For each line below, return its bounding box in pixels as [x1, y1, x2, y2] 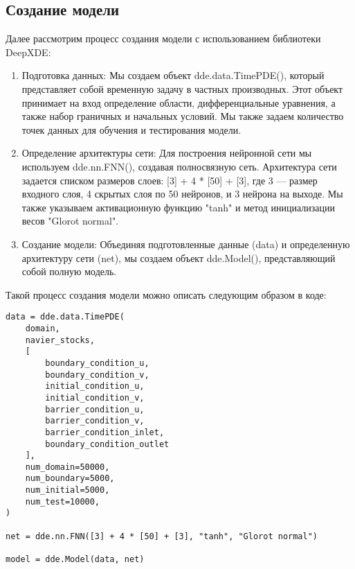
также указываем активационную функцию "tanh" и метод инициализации [21, 200, 336, 214]
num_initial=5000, [25, 485, 110, 496]
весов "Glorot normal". [21, 213, 119, 228]
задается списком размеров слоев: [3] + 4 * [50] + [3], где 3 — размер [21, 173, 318, 187]
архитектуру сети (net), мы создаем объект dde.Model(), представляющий [21, 250, 336, 265]
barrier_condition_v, [45, 416, 145, 426]
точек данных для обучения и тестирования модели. [21, 122, 242, 137]
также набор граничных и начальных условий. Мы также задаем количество [21, 109, 344, 123]
